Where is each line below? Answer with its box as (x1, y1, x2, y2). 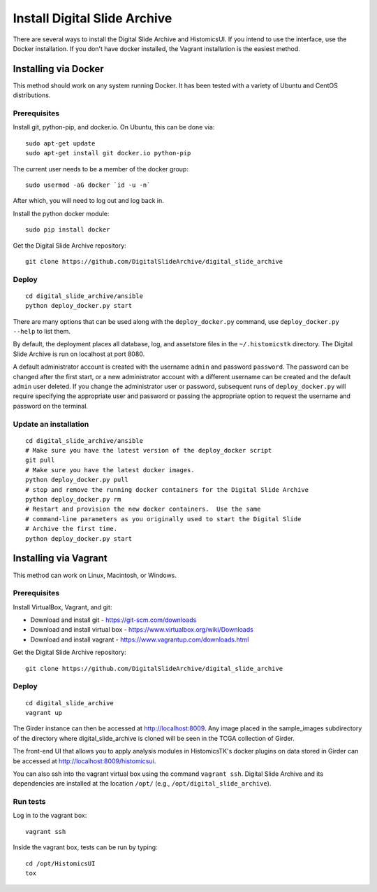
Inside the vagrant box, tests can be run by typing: (13, 843, 158, 851)
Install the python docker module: (13, 209, 110, 218)
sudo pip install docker (25, 226, 110, 234)
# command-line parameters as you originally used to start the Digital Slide (25, 515, 302, 523)
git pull (25, 456, 55, 465)
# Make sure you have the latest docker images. (25, 466, 195, 474)
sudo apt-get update (25, 139, 96, 147)
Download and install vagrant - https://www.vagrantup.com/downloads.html (30, 635, 249, 644)
